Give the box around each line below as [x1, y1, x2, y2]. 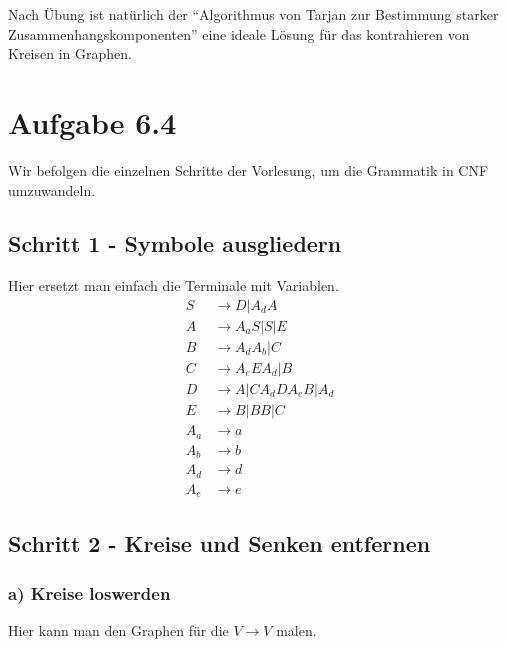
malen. [276, 620, 317, 641]
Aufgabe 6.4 [8, 101, 177, 142]
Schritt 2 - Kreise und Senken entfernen [8, 528, 431, 559]
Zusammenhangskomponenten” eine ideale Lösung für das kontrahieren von [8, 23, 470, 44]
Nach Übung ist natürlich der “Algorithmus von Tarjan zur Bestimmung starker [8, 4, 499, 24]
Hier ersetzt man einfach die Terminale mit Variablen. [8, 275, 339, 296]
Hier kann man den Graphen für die [8, 620, 229, 641]
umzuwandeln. [8, 179, 96, 200]
